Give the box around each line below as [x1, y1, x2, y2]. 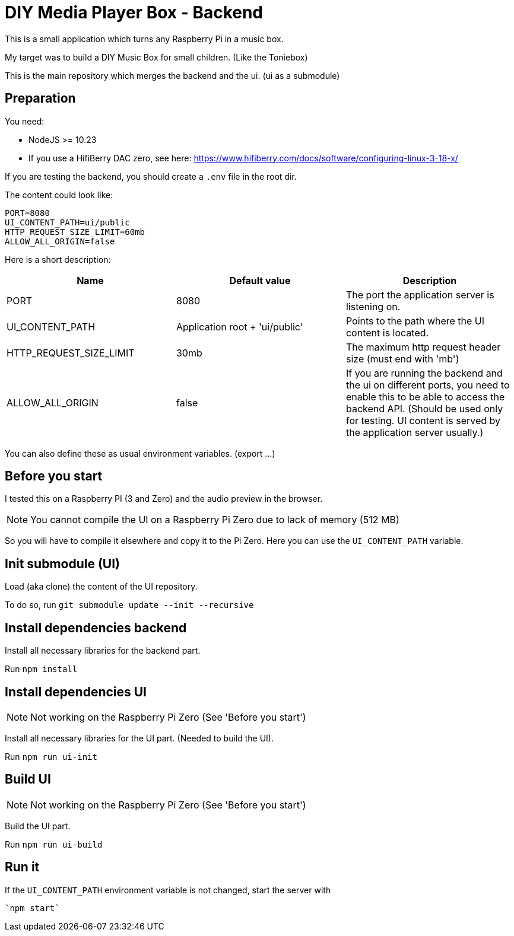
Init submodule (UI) [5, 556, 120, 571]
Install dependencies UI [5, 684, 147, 699]
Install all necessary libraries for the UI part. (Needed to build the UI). [5, 733, 274, 743]
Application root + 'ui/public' [176, 320, 303, 333]
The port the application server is [345, 288, 494, 301]
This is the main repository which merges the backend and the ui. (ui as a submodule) [5, 70, 340, 81]
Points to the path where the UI [345, 314, 485, 327]
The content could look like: [5, 189, 113, 200]
